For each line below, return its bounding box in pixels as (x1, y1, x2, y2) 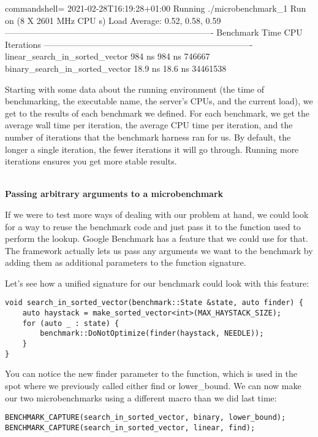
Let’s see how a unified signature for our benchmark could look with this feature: (5, 276, 309, 289)
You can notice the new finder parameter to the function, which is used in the (5, 367, 298, 380)
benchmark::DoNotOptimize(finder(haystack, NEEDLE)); (40, 329, 264, 338)
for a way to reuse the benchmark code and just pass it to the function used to (5, 220, 301, 233)
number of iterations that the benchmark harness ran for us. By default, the (5, 130, 291, 143)
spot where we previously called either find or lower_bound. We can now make (5, 379, 301, 392)
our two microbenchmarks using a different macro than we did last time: (5, 391, 277, 404)
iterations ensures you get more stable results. (5, 155, 177, 168)
